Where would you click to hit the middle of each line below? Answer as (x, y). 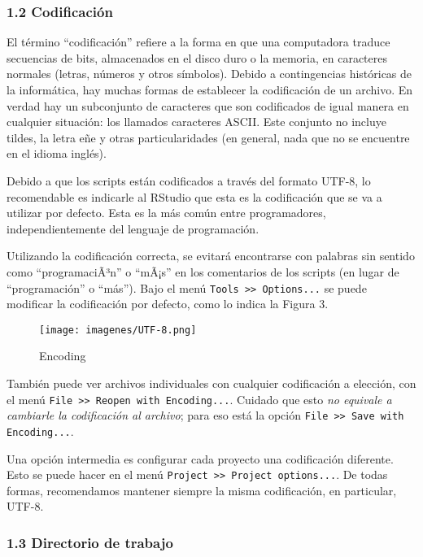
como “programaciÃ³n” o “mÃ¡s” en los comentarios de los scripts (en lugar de (203, 271)
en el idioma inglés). (57, 153)
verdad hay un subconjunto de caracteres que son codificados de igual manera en (208, 105)
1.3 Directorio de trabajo (90, 542)
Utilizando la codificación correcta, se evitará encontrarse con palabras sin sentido (211, 256)
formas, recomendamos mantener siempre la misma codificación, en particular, (202, 490)
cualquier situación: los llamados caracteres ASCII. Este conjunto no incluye (196, 122)
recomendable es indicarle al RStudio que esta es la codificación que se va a (194, 196)
